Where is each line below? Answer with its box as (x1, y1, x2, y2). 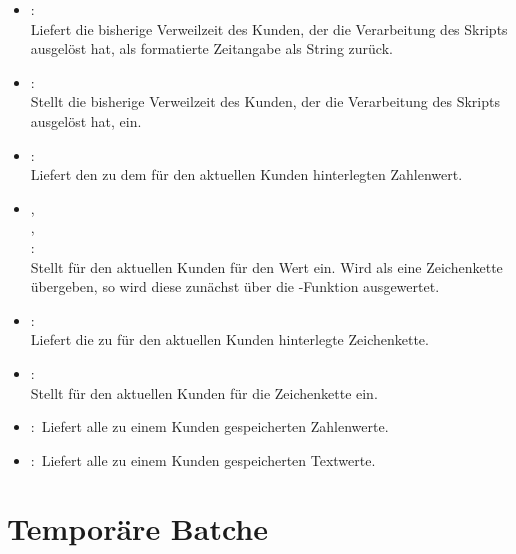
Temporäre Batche (7, 508, 268, 549)
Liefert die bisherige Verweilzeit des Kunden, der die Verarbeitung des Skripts (30, 18, 508, 39)
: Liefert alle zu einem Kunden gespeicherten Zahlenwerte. (30, 416, 389, 437)
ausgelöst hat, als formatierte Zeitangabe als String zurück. (30, 38, 393, 59)
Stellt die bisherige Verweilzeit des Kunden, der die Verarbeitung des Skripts (30, 91, 500, 112)
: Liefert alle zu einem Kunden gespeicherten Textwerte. (30, 449, 376, 470)
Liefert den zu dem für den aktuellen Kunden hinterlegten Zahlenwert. (30, 164, 463, 185)
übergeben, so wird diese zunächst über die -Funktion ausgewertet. (30, 276, 440, 297)
